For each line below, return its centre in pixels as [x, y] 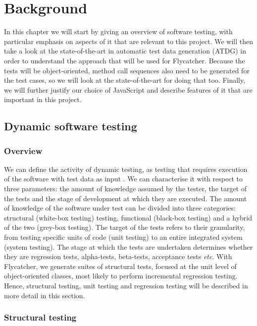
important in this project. [43, 99]
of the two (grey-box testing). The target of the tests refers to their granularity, [125, 227]
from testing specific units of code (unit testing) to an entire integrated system [123, 237]
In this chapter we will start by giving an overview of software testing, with [118, 31]
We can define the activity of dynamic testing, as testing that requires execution [126, 169]
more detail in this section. [45, 295]
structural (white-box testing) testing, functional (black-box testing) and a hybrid [128, 217]
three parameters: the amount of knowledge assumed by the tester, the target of [126, 189]
